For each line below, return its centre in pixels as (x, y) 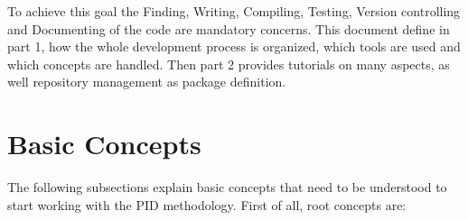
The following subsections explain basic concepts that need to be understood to (227, 187)
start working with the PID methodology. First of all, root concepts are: (207, 204)
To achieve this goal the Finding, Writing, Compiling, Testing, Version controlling (234, 11)
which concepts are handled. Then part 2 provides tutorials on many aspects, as (229, 64)
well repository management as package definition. (147, 82)
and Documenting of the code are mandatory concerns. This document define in (229, 28)
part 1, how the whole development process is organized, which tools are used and (234, 46)
